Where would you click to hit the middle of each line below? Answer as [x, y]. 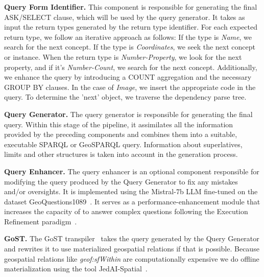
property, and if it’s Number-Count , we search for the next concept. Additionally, [131, 67]
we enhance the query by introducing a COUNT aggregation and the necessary [128, 77]
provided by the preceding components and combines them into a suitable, [121, 134]
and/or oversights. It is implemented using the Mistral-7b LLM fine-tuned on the [131, 191]
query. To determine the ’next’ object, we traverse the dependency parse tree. [125, 97]
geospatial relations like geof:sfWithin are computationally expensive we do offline [132, 258]
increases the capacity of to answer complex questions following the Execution [126, 211]
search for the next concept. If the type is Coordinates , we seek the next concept [130, 47]
